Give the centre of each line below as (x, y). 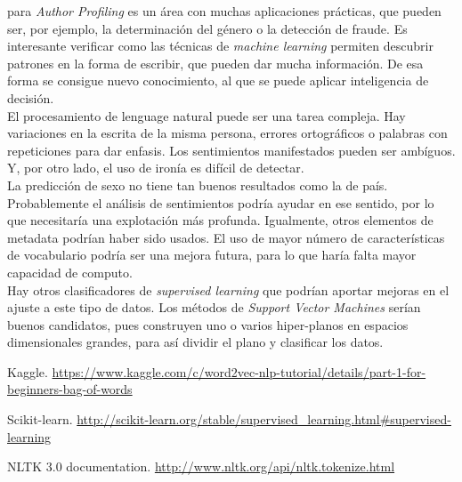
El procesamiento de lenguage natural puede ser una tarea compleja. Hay (207, 115)
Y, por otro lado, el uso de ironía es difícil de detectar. (156, 168)
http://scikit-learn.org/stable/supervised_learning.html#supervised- (264, 419)
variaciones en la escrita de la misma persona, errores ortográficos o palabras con (227, 133)
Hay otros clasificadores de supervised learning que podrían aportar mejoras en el (228, 289)
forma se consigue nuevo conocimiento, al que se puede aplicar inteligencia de (218, 80)
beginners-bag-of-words (70, 389)
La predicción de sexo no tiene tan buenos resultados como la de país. (198, 185)
